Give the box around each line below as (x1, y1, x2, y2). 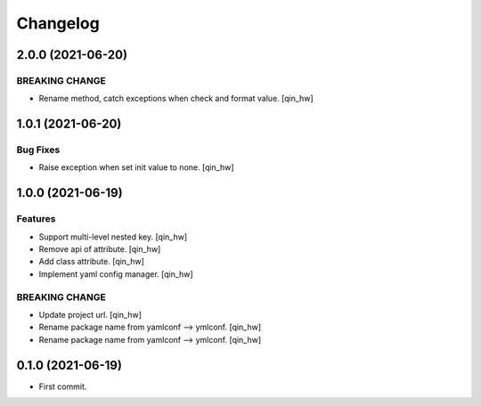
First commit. (38, 381, 87, 392)
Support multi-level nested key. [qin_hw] (38, 231, 188, 242)
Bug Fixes (16, 143, 61, 156)
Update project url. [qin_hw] (38, 309, 143, 320)
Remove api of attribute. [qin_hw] (38, 244, 161, 255)
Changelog (16, 13, 100, 33)
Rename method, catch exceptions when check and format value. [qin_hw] (38, 93, 314, 104)
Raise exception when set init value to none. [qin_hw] (38, 162, 235, 173)
